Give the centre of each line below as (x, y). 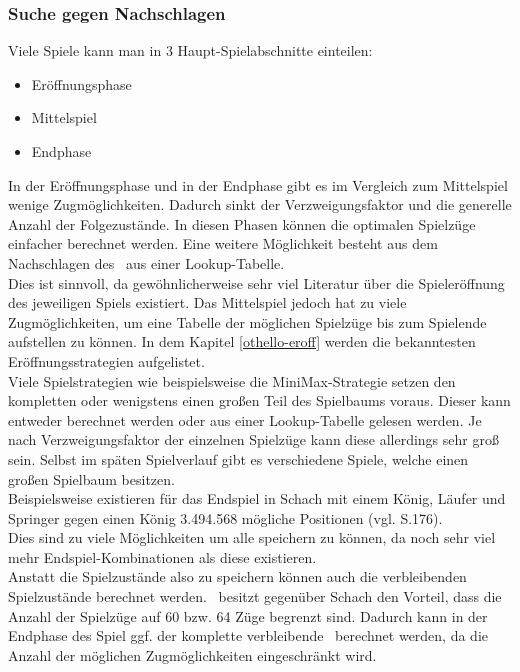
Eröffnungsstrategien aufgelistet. (106, 360)
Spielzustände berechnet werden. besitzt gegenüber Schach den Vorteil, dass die (255, 596)
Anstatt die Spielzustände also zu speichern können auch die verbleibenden (237, 576)
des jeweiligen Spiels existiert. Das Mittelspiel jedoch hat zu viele (207, 302)
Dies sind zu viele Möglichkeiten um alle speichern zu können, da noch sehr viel (252, 537)
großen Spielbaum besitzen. (91, 478)
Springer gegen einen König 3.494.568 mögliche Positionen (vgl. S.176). (225, 517)
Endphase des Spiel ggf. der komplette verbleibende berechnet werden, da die (248, 635)
